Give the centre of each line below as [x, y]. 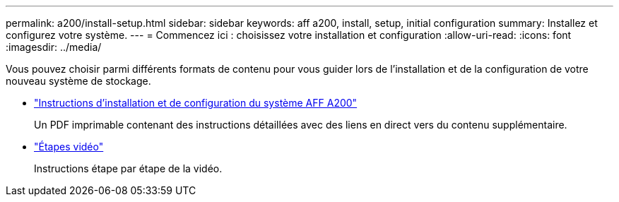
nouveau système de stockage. [78, 81]
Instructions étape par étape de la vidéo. [128, 168]
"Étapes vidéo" [69, 147]
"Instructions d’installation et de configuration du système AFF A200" [196, 103]
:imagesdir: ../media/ [54, 47]
